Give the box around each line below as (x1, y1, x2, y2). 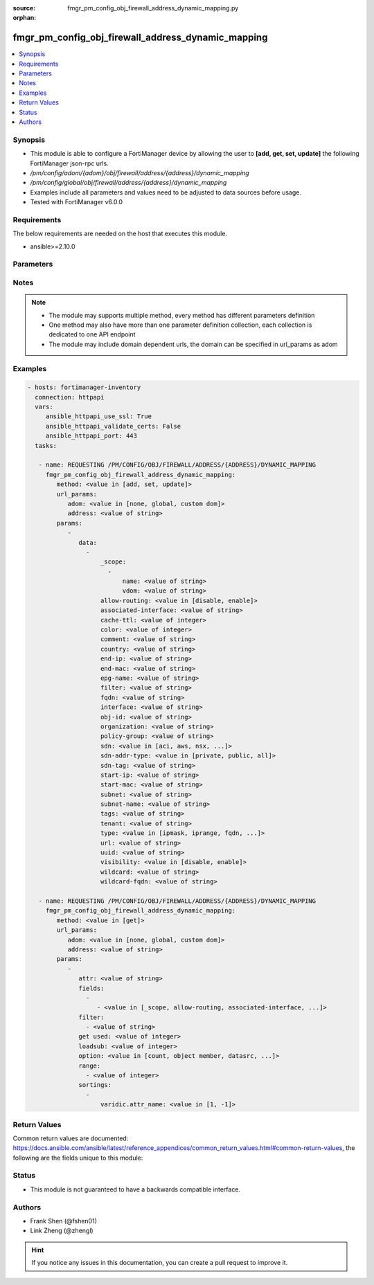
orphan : (12, 14, 37, 22)
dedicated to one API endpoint (48, 330, 136, 339)
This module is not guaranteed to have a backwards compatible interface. (30, 1185, 241, 1194)
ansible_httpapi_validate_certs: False (45, 422, 181, 430)
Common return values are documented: (12, 1134, 129, 1142)
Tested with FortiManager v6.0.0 (30, 198, 123, 206)
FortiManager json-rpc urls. (30, 159, 109, 168)
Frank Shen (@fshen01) (30, 1216, 97, 1225)
